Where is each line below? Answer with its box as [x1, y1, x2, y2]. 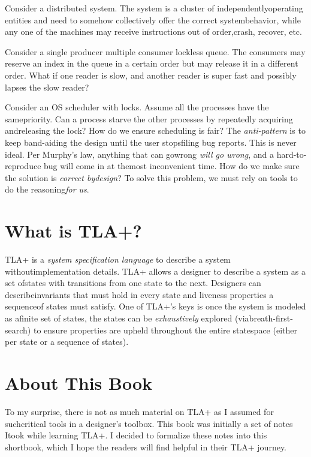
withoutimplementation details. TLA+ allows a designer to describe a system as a [5, 264, 306, 277]
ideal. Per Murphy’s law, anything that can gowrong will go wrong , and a [5, 148, 274, 160]
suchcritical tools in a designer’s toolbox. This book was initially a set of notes [5, 417, 293, 429]
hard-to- [276, 148, 307, 160]
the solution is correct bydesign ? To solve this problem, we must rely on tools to [5, 171, 298, 184]
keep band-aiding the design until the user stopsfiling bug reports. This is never [5, 136, 297, 148]
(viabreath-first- [234, 312, 293, 324]
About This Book [5, 370, 153, 395]
